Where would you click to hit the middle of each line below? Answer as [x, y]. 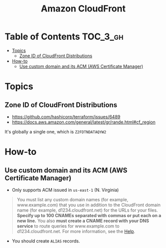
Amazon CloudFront [83, 9]
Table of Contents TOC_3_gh [64, 37]
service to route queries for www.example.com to [68, 226]
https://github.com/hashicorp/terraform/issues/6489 [66, 117]
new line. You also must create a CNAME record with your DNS [83, 221]
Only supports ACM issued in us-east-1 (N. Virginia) [65, 190]
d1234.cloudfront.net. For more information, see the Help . [76, 231]
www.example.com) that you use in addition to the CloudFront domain [88, 205]
